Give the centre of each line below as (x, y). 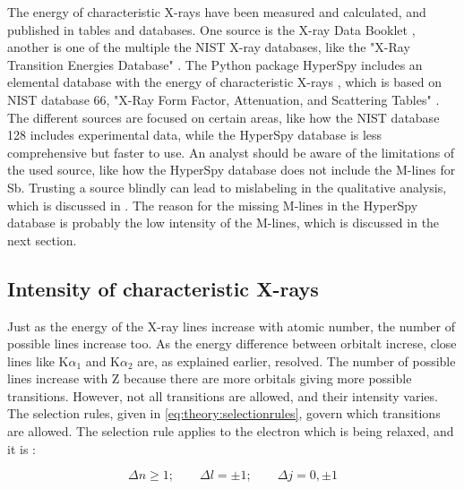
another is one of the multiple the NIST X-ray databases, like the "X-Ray (209, 47)
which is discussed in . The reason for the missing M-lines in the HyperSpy (213, 205)
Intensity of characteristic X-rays (163, 288)
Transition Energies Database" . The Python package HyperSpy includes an (215, 64)
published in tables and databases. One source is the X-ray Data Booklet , (211, 29)
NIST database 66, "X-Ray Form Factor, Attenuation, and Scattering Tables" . (223, 99)
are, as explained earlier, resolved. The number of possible (296, 360)
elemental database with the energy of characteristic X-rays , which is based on (225, 82)
